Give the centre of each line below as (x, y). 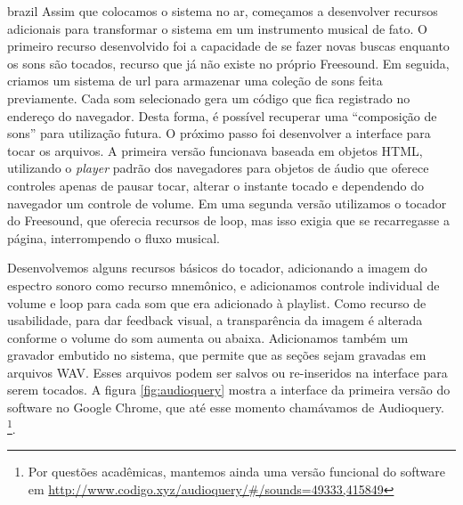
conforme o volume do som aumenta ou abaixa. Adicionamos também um (208, 337)
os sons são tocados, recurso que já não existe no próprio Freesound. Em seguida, (228, 63)
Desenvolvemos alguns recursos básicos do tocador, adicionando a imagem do (217, 268)
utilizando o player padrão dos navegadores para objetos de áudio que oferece (218, 168)
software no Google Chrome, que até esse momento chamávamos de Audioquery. (226, 407)
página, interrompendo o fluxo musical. (114, 237)
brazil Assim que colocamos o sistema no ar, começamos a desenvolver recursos (223, 11)
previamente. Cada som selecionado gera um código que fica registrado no (209, 98)
